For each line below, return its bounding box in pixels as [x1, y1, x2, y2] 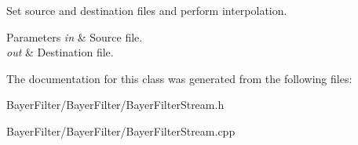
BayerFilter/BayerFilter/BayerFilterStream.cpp [6, 122, 236, 139]
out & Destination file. [6, 44, 114, 60]
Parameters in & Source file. [6, 28, 143, 45]
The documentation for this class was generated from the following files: [6, 70, 353, 86]
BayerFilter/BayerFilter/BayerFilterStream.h [6, 96, 225, 113]
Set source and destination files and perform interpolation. [6, 2, 287, 18]
